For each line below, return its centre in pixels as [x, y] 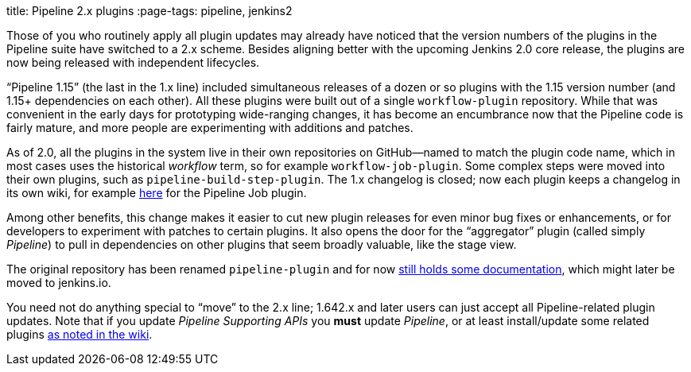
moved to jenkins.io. [59, 283]
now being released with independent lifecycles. [133, 62]
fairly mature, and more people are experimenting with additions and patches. [210, 128]
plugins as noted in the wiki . [80, 334]
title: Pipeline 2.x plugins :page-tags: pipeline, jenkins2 [149, 11]
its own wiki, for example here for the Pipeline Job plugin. [157, 193]
